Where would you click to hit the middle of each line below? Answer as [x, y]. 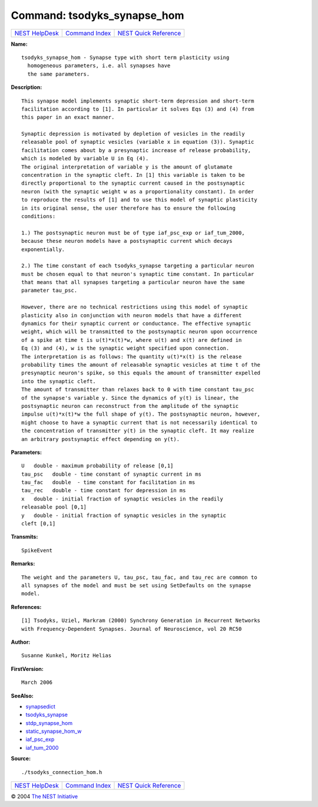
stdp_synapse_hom [49, 723]
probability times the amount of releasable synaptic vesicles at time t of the [141, 365]
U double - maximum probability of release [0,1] [97, 466]
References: [26, 607]
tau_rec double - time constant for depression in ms [104, 490]
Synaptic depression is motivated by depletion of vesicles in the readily [133, 134]
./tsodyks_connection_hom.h [62, 772]
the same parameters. [59, 74]
